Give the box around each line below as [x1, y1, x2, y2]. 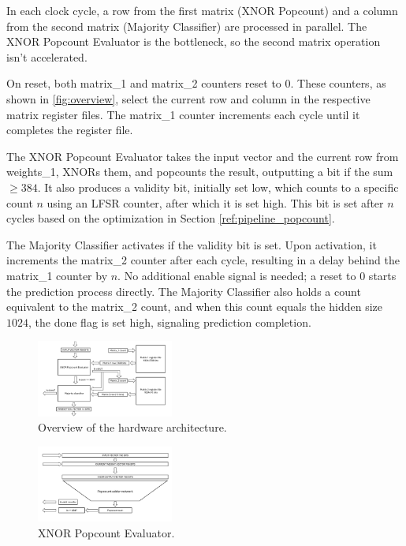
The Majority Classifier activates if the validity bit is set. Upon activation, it [6, 236, 377, 252]
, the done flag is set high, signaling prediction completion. [28, 313, 311, 330]
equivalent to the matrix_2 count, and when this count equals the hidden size [6, 298, 383, 315]
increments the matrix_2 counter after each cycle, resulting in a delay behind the [6, 252, 400, 268]
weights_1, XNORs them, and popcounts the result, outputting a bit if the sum [6, 163, 393, 180]
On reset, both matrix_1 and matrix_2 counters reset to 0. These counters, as [6, 75, 386, 92]
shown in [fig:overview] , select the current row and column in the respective [6, 90, 371, 107]
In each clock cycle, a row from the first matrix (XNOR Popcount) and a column [6, 2, 398, 18]
